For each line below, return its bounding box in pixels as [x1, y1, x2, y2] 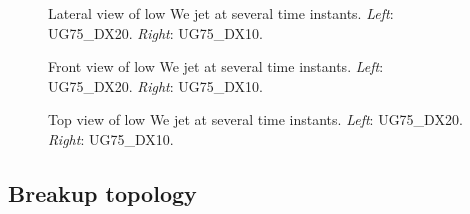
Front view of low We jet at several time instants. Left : [48, 56, 384, 77]
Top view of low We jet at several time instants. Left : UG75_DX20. [48, 109, 463, 130]
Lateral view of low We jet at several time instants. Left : [48, 3, 394, 23]
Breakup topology [8, 177, 197, 208]
